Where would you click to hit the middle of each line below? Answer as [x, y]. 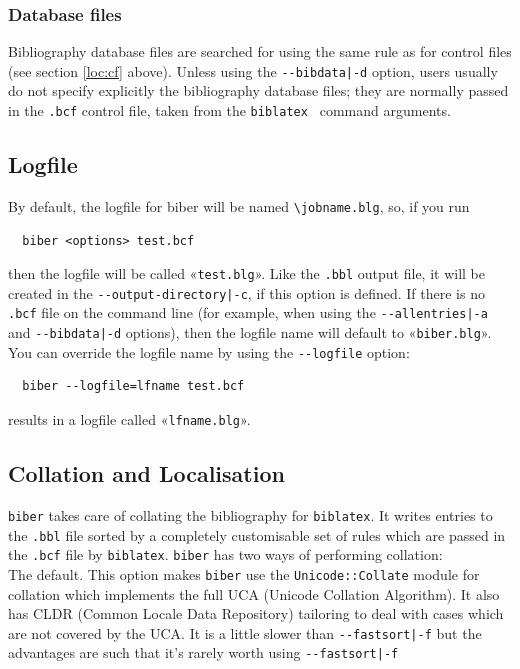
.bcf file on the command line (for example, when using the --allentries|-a [248, 312]
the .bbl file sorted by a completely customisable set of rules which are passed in [257, 534]
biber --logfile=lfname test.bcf [133, 386]
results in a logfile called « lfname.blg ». [129, 419]
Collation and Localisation [146, 473]
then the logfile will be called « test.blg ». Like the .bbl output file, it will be [246, 273]
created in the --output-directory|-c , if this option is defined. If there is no [246, 292]
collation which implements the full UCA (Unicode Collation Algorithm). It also [254, 593]
